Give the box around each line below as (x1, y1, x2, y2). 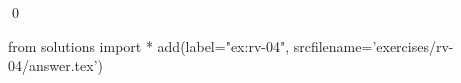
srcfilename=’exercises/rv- (293, 35, 454, 56)
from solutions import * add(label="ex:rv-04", (8, 35, 290, 56)
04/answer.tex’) (8, 55, 104, 76)
